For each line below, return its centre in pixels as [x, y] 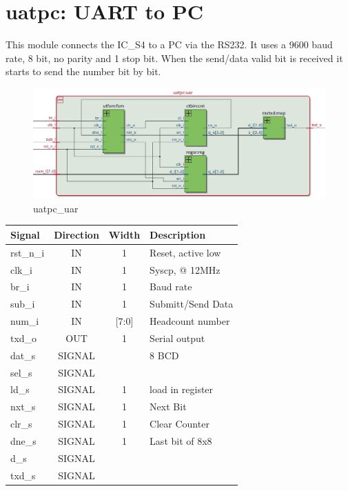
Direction [76, 234]
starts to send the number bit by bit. [83, 71]
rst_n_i [28, 252]
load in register [182, 389]
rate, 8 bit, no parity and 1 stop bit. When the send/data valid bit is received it [174, 58]
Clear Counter [180, 424]
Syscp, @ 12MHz [185, 269]
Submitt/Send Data [192, 304]
